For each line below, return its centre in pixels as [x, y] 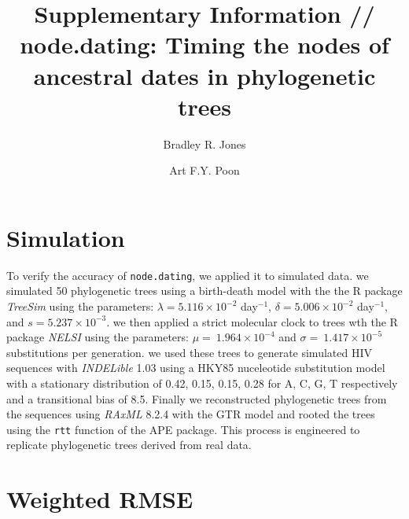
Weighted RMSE [100, 499]
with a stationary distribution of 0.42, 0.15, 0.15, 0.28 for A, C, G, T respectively [202, 383]
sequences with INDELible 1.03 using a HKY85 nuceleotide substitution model [196, 368]
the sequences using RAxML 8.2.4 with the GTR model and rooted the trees [191, 414]
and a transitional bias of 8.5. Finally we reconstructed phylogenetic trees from [197, 398]
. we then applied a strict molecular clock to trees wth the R [252, 321]
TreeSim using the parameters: [80, 306]
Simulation [66, 237]
